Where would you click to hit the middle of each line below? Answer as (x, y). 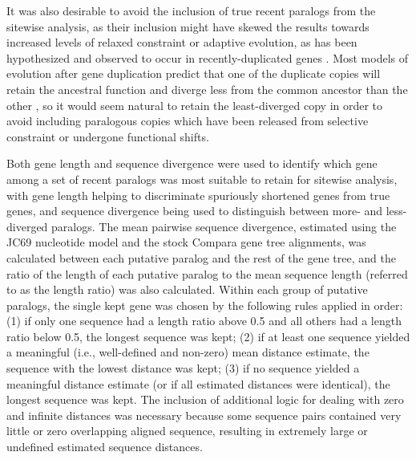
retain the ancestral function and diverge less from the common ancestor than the (207, 89)
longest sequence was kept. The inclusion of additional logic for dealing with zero (205, 399)
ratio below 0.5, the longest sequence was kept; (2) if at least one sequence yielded (208, 336)
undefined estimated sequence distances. (105, 447)
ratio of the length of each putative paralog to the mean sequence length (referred (207, 273)
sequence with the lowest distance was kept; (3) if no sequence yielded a (183, 368)
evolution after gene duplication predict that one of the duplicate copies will (194, 73)
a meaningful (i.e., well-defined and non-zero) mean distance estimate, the (188, 352)
